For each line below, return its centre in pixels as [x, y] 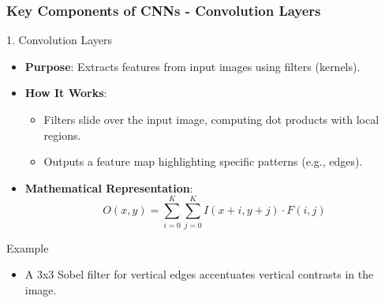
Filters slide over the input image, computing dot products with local [211, 119]
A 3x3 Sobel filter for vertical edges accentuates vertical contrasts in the [199, 274]
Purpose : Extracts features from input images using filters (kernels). [192, 66]
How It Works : [66, 93]
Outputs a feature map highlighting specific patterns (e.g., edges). [203, 161]
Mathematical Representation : [109, 187]
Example [28, 247]
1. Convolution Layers [60, 40]
